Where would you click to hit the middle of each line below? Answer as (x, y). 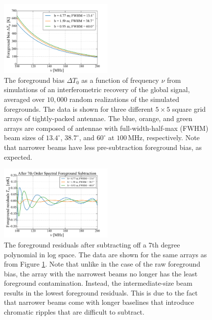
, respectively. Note (171, 137)
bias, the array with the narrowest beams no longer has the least (101, 273)
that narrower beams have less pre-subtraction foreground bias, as (103, 147)
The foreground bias (34, 80)
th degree (166, 244)
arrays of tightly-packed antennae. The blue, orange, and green (98, 118)
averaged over (24, 99)
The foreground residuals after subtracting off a (75, 244)
